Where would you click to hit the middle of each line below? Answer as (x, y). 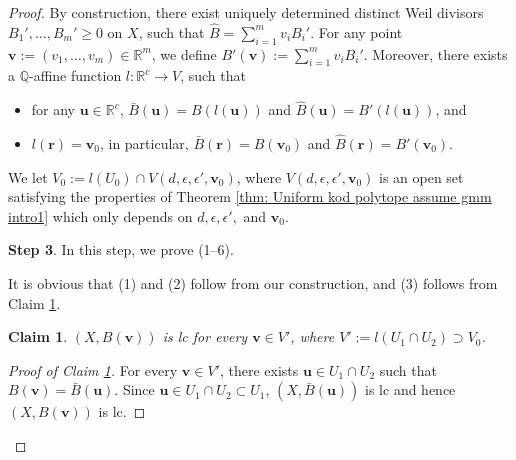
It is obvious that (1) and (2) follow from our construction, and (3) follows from (253, 283)
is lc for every (205, 336)
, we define (184, 53)
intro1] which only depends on (100, 215)
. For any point (356, 31)
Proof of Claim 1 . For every (93, 369)
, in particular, (144, 143)
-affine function (75, 75)
